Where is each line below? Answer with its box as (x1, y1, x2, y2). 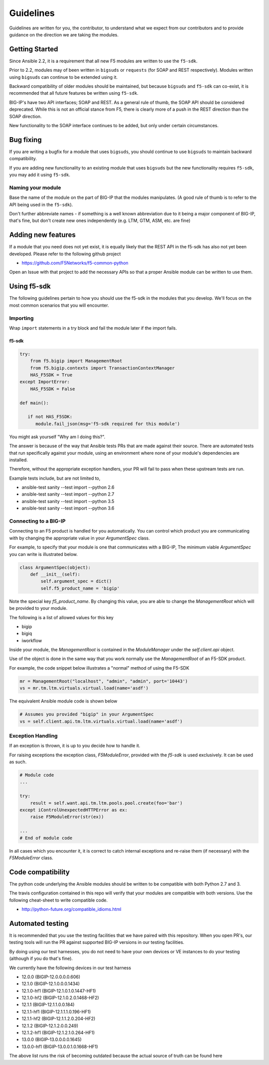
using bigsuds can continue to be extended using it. (9, 74, 118, 80)
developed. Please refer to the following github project (9, 251, 121, 257)
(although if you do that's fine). (9, 955, 73, 962)
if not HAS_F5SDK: (27, 414, 73, 420)
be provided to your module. (9, 605, 68, 611)
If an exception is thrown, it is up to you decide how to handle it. (9, 743, 140, 749)
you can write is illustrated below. (9, 551, 78, 557)
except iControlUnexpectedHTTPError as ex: (19, 807, 128, 813)
